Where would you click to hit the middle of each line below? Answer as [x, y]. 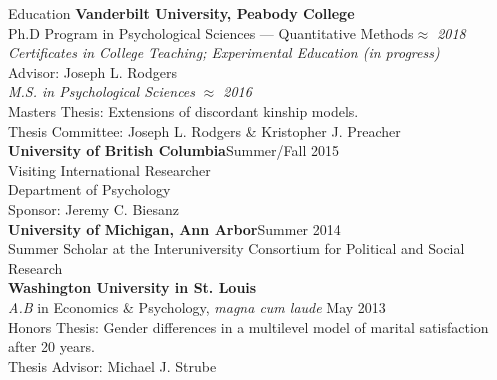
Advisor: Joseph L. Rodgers [92, 71]
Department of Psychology [89, 189]
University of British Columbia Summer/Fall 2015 [173, 150]
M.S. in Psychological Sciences [102, 91]
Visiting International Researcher [109, 169]
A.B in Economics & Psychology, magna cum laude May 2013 [197, 306]
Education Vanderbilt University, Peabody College [181, 13]
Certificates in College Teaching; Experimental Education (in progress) [224, 52]
